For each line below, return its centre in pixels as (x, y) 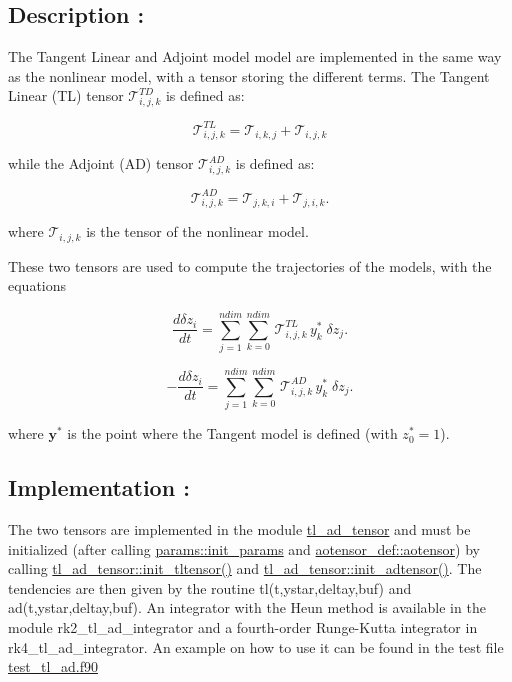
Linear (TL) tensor (66, 95)
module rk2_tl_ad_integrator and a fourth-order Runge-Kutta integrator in (243, 626)
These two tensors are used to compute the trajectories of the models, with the (250, 265)
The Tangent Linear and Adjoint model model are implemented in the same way (255, 56)
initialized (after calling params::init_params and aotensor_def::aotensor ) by (244, 548)
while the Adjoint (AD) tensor (101, 163)
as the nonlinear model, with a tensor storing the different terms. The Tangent (249, 75)
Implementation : (99, 487)
